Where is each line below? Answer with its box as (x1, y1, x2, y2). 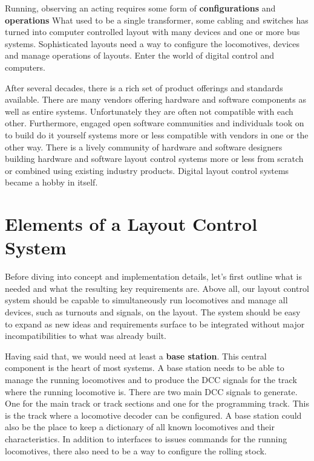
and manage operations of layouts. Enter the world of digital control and (5, 49, 275, 62)
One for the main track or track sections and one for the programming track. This (5, 397, 309, 410)
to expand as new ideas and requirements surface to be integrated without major (5, 317, 305, 330)
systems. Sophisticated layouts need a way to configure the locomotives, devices (5, 37, 300, 50)
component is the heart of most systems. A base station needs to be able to (5, 361, 284, 374)
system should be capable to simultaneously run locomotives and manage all (5, 294, 288, 306)
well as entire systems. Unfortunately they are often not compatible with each (5, 105, 293, 117)
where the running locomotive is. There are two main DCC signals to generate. (5, 385, 298, 398)
